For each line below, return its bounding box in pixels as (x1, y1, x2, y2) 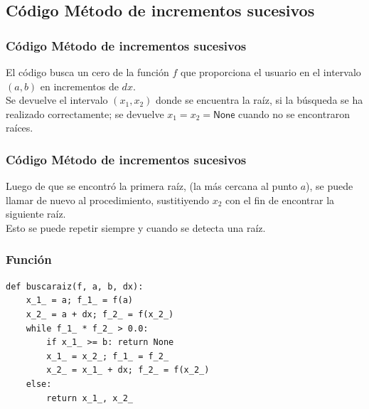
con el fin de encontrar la (225, 192, 335, 207)
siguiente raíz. (6, 206, 66, 221)
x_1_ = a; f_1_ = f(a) (26, 295, 133, 306)
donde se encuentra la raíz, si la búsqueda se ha (155, 92, 363, 107)
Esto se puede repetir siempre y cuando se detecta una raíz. (6, 220, 266, 235)
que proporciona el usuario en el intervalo (180, 65, 361, 79)
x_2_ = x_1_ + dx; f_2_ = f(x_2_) (46, 365, 210, 376)
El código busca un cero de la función (6, 65, 169, 79)
